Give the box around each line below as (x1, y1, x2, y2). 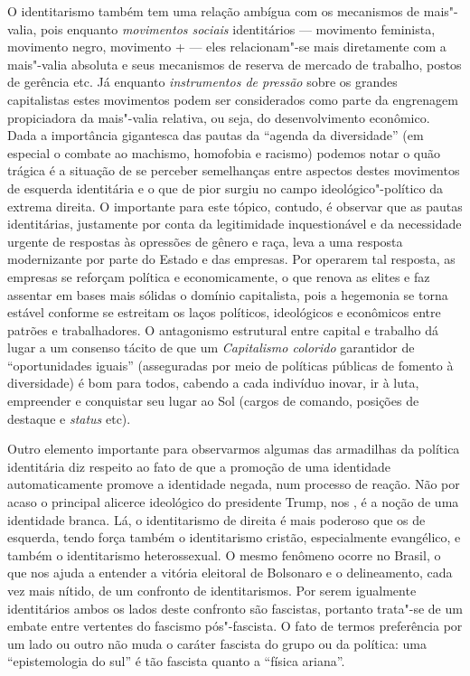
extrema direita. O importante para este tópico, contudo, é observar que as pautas (7, 196, 463, 215)
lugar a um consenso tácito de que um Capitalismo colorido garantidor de (7, 338, 415, 357)
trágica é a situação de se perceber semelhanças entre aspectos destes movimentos (7, 161, 460, 180)
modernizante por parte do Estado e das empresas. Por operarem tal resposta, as (7, 249, 456, 268)
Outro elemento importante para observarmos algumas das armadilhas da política (7, 439, 460, 458)
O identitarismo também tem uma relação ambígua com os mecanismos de (7, 2, 420, 20)
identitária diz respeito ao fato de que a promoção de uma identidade (7, 456, 391, 475)
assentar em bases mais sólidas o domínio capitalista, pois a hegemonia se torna (7, 285, 448, 304)
